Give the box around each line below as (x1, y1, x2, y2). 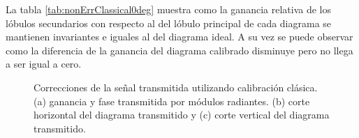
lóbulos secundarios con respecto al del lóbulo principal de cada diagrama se (6, 15, 332, 30)
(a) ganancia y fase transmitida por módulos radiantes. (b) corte (34, 93, 310, 108)
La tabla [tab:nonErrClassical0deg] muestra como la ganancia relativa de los (6, 2, 331, 16)
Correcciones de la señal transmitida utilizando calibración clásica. (34, 79, 318, 94)
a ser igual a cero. (6, 56, 82, 71)
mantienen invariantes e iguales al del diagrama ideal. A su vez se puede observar (6, 29, 353, 44)
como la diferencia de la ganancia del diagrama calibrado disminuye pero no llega (6, 43, 353, 57)
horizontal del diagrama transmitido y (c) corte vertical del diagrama (34, 107, 330, 122)
